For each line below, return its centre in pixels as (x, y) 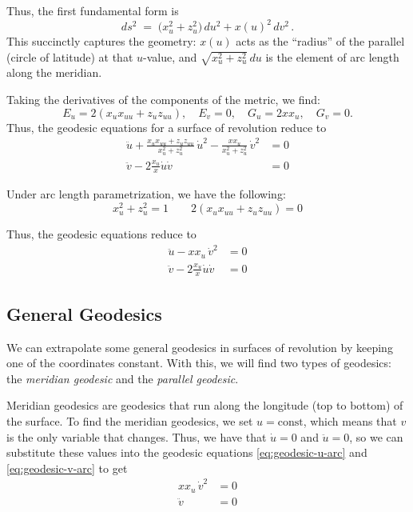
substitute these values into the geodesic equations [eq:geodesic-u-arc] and (187, 452)
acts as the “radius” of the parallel (320, 41)
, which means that (350, 421)
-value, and (170, 56)
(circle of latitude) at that (70, 56)
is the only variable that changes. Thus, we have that (137, 436)
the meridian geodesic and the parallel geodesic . (123, 378)
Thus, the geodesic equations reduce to (101, 234)
